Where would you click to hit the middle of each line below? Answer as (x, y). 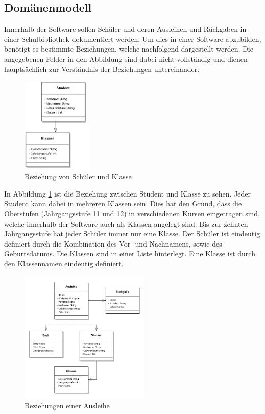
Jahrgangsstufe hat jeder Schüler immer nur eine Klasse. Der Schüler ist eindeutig (132, 234)
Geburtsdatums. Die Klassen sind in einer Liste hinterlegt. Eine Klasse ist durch (130, 253)
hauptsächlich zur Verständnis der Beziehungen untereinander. (102, 69)
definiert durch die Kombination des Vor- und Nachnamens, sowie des (113, 243)
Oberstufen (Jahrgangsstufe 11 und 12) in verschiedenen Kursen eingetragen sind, (132, 213)
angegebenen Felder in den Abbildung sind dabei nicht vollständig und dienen (126, 58)
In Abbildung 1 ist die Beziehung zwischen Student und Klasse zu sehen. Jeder (128, 193)
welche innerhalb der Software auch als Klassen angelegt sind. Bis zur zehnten (126, 223)
